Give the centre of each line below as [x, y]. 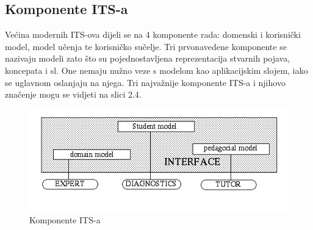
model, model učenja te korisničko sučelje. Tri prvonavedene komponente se [146, 46]
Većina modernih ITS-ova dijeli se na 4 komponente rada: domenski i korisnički [153, 34]
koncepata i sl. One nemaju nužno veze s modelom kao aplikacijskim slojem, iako [156, 70]
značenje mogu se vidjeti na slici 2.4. [73, 94]
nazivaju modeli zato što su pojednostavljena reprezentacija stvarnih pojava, [148, 58]
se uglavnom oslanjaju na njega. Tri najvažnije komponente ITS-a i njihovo [145, 82]
